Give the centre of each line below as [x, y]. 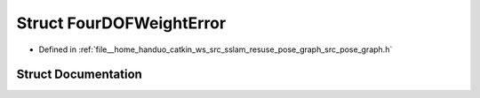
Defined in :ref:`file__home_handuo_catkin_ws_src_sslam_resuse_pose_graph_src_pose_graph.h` [216, 49]
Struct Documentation [79, 75]
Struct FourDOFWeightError [121, 23]
